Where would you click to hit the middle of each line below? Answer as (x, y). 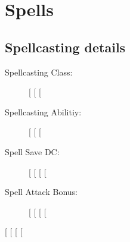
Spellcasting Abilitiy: (43, 111)
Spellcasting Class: (39, 72)
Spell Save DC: (32, 151)
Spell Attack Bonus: (41, 192)
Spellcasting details (65, 47)
